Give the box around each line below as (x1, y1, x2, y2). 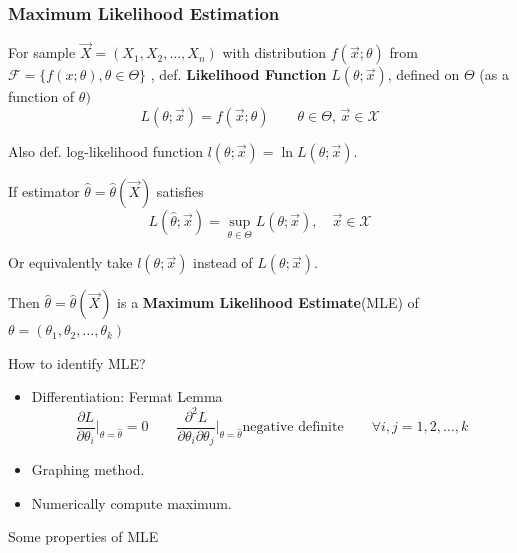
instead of (193, 252, 253, 273)
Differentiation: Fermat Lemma (31, 386, 223, 407)
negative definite (242, 420, 344, 434)
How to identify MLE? (8, 352, 146, 373)
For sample (8, 42, 76, 63)
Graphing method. (31, 459, 145, 480)
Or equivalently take (8, 252, 133, 273)
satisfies (156, 181, 204, 202)
